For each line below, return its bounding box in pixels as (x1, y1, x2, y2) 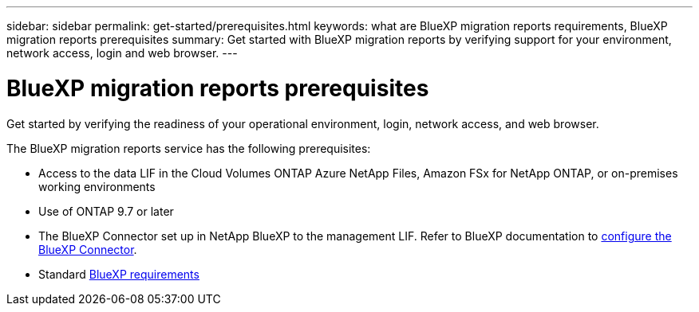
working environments (38, 179, 156, 193)
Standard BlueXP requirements (38, 267, 199, 281)
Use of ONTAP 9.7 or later (38, 204, 174, 218)
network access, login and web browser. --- (6, 46, 238, 60)
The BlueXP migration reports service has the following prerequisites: (6, 141, 371, 155)
